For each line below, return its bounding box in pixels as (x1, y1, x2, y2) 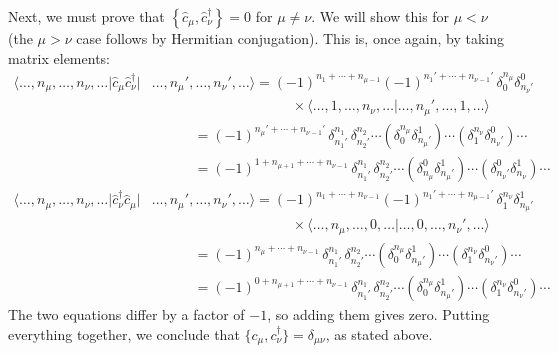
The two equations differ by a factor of (8, 303, 245, 324)
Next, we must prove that (8, 6, 165, 26)
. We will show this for (311, 6, 450, 26)
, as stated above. (325, 323, 433, 344)
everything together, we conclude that (8, 323, 240, 344)
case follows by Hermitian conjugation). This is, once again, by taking (76, 28, 504, 48)
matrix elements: (8, 47, 110, 68)
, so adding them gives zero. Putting (267, 303, 490, 324)
